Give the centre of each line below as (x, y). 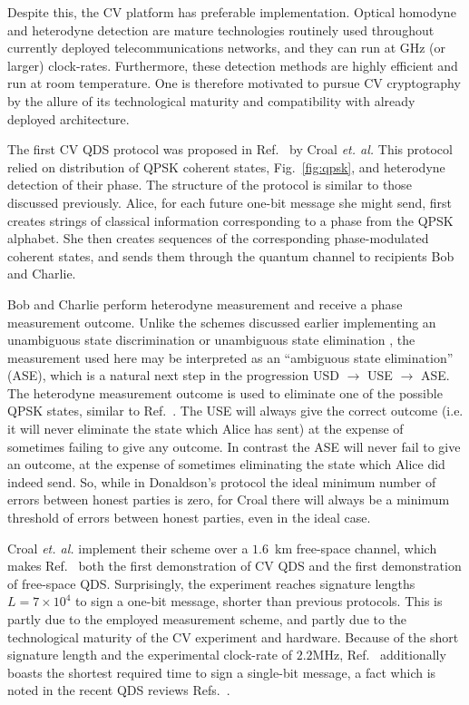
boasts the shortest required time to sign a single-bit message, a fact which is (222, 672)
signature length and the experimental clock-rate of (150, 655)
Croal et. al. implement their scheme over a (128, 548)
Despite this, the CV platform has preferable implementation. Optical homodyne (232, 12)
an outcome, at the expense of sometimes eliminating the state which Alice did (226, 464)
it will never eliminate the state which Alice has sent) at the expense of (205, 429)
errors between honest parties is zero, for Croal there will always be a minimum (229, 499)
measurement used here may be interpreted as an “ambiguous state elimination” (230, 357)
